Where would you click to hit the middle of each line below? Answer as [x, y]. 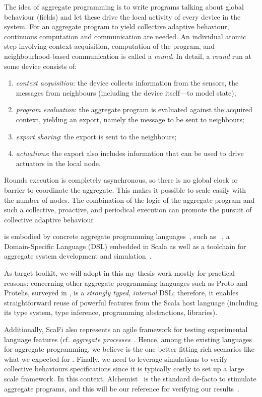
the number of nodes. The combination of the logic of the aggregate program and [129, 200]
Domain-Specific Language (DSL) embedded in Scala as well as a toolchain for [125, 246]
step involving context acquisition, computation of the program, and [109, 46]
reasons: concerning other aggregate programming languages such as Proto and [126, 283]
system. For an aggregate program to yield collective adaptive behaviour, [117, 26]
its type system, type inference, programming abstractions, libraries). [111, 312]
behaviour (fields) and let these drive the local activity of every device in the [122, 16]
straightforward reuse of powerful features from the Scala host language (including [131, 302]
